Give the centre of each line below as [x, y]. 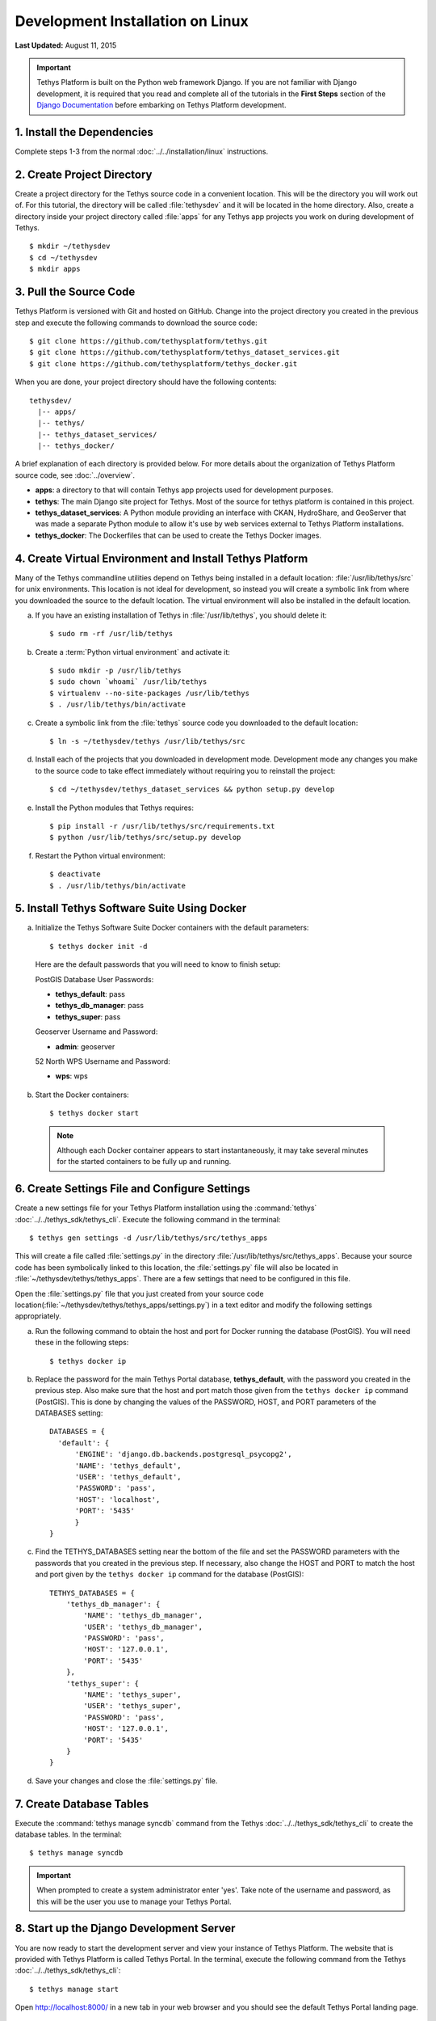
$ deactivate [75, 874]
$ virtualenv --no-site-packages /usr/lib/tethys [150, 693]
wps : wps [71, 1076]
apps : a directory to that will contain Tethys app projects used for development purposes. [184, 490]
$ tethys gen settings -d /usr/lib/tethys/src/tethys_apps [149, 1238]
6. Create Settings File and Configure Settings [132, 1189]
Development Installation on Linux [132, 21]
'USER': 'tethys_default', [128, 1477]
